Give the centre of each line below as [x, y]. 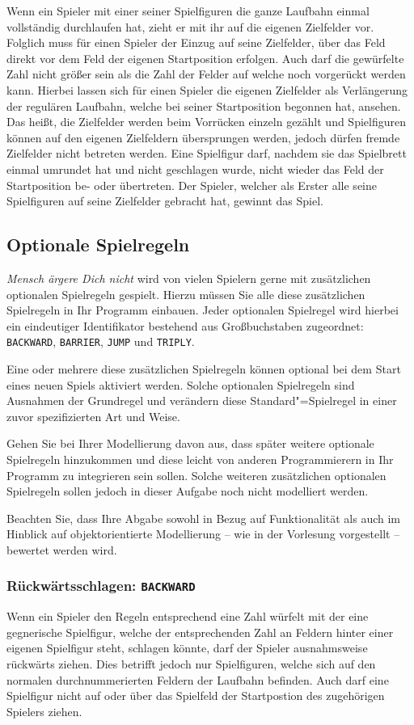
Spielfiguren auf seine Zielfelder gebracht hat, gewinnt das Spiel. [165, 201]
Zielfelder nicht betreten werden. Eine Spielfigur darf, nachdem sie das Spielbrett [207, 153]
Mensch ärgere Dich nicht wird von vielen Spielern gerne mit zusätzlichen [189, 278]
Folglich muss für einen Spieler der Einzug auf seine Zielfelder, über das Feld [196, 42]
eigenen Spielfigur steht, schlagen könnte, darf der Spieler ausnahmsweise [187, 648]
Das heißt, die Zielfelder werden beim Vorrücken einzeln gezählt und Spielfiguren [206, 122]
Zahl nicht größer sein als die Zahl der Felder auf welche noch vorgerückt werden [206, 74]
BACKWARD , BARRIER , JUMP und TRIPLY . [101, 341]
